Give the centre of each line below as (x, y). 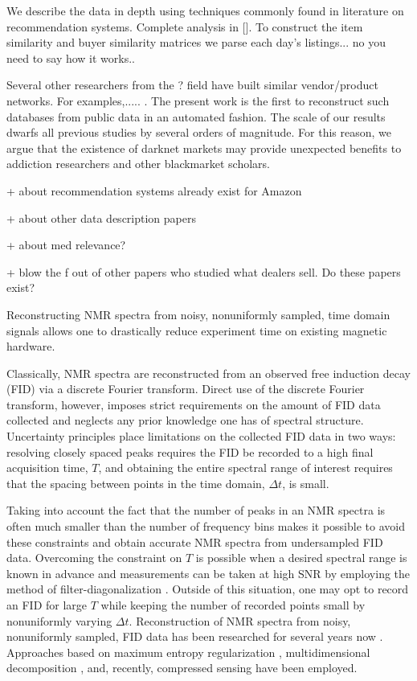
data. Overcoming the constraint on (94, 558)
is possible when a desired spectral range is (301, 558)
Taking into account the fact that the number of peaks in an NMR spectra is (196, 510)
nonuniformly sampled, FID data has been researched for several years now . (195, 636)
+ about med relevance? (66, 245)
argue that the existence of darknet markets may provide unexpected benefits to (204, 148)
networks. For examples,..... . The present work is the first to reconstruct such (198, 100)
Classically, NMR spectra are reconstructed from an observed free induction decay (208, 373)
